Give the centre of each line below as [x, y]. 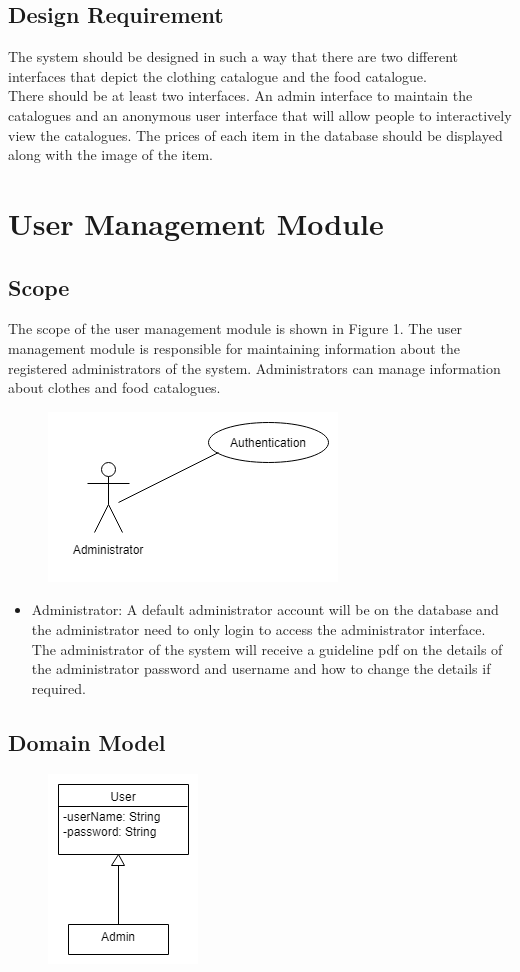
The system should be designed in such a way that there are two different [233, 56]
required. [58, 687]
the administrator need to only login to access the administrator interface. [258, 628]
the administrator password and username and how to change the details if [261, 668]
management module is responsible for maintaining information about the [234, 347]
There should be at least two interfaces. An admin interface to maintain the [240, 95]
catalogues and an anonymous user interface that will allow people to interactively [260, 114]
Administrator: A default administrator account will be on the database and [265, 609]
